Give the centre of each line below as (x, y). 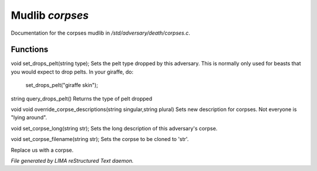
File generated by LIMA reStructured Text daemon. (72, 160)
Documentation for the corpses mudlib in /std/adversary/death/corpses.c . (101, 33)
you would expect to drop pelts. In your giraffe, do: (72, 72)
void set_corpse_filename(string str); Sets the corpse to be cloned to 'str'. (100, 139)
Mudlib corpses (50, 15)
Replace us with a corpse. (42, 150)
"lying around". (29, 118)
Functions (30, 50)
